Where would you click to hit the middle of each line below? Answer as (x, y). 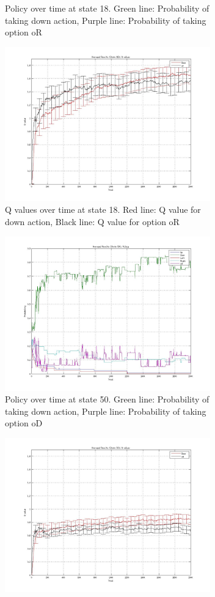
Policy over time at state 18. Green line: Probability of (107, 8)
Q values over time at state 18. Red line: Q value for (103, 210)
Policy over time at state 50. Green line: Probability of (107, 399)
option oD (24, 423)
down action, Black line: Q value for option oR (92, 221)
